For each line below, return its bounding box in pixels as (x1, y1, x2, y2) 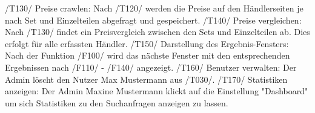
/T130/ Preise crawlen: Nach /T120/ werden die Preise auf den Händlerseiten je (5, 2, 303, 14)
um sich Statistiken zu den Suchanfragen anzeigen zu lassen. (5, 96, 228, 109)
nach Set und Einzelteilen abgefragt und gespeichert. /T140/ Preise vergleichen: (5, 13, 302, 26)
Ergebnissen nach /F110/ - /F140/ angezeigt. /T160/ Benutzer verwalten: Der (5, 60, 297, 73)
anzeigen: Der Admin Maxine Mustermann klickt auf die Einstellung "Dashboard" (5, 85, 308, 97)
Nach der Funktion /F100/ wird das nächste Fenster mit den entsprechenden (5, 49, 290, 62)
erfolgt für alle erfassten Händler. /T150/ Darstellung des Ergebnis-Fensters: (5, 37, 289, 50)
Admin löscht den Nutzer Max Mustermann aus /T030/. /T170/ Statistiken (5, 73, 288, 85)
